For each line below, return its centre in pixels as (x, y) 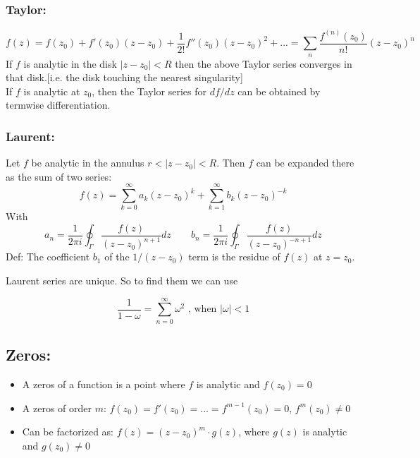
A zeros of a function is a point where (104, 384)
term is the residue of (234, 257)
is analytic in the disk (70, 63)
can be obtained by (279, 91)
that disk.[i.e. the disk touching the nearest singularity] (124, 77)
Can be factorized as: (68, 432)
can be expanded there (305, 163)
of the (117, 257)
